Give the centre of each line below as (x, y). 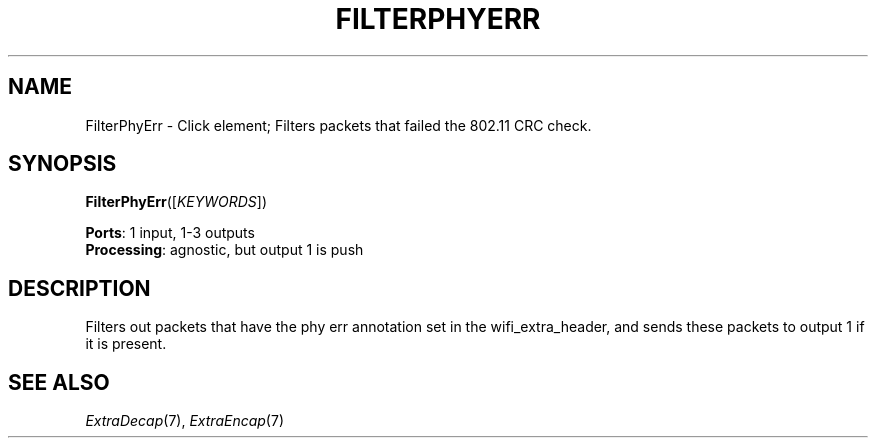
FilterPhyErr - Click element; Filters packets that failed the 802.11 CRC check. (338, 125)
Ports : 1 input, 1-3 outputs (170, 233)
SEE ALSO (59, 382)
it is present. (126, 344)
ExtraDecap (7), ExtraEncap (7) (184, 421)
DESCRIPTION (79, 288)
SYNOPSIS (62, 164)
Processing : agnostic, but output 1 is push (224, 250)
